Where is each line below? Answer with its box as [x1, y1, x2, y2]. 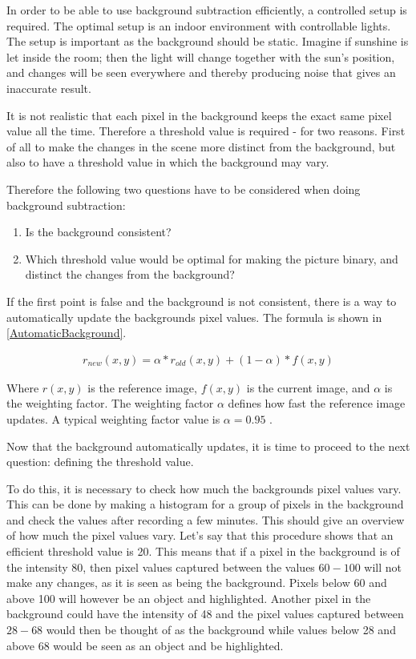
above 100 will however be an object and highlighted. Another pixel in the [6, 589, 371, 606]
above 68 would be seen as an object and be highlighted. [6, 637, 284, 653]
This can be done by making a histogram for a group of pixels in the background [6, 496, 404, 512]
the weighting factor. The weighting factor [6, 395, 214, 412]
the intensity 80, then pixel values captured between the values [6, 558, 315, 575]
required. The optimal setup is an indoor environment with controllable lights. [6, 17, 391, 34]
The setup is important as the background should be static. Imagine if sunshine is [6, 33, 409, 50]
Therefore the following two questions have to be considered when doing [6, 180, 361, 197]
